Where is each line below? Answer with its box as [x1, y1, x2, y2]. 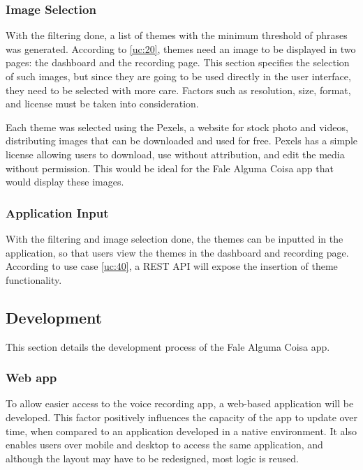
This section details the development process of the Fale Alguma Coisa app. [6, 339, 330, 354]
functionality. [6, 272, 62, 287]
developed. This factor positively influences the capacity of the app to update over [6, 409, 357, 424]
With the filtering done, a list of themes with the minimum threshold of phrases [6, 28, 348, 43]
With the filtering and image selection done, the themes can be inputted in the [6, 231, 343, 245]
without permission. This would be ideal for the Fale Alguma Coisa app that [6, 160, 334, 175]
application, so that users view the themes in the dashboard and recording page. [6, 245, 349, 259]
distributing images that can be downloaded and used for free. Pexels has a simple [6, 133, 357, 148]
